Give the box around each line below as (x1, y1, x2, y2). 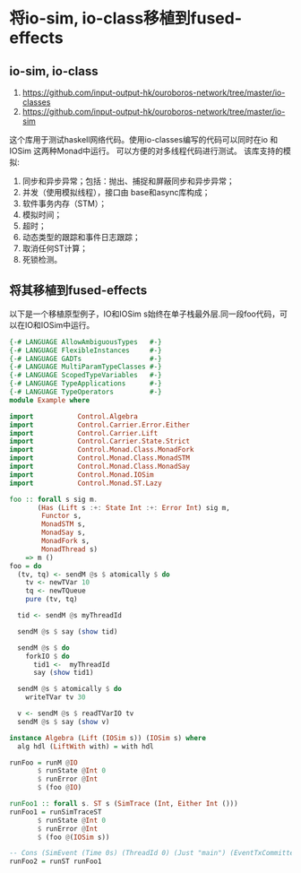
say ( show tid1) (32, 669, 94, 678)
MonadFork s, (41, 537, 90, 546)
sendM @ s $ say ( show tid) (17, 627, 118, 636)
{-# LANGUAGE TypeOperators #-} (9, 387, 163, 397)
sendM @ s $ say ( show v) (17, 717, 110, 726)
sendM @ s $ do (17, 643, 70, 653)
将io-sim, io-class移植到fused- (9, 8, 243, 29)
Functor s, (41, 512, 82, 521)
